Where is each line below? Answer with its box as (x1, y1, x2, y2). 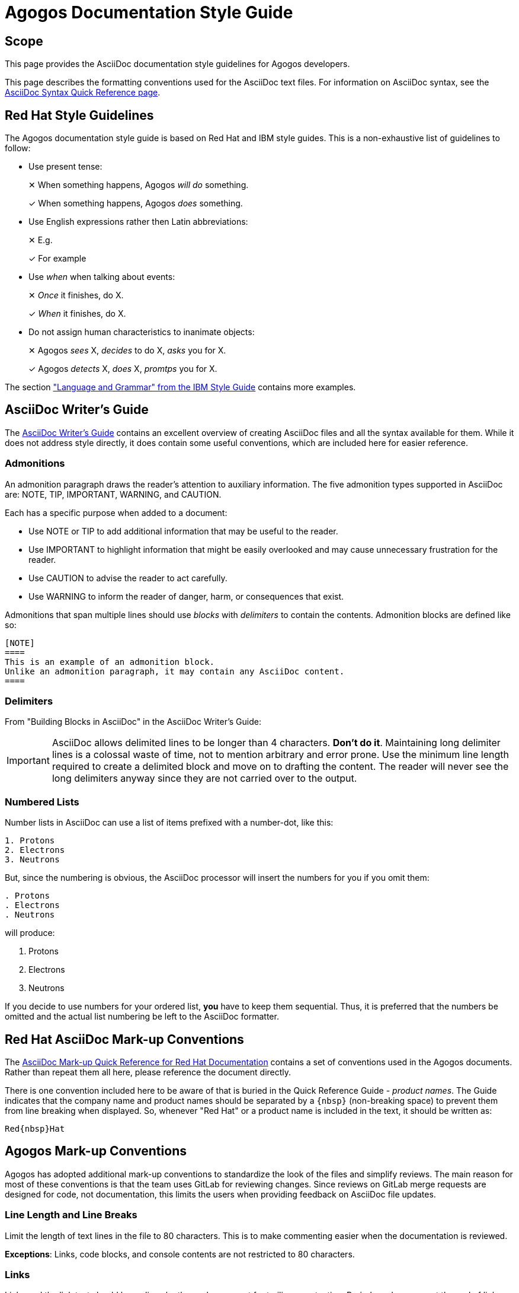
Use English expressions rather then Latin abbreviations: (28, 216, 248, 227)
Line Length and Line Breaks (5, 1209, 137, 1221)
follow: (5, 143, 31, 154)
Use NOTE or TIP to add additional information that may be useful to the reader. (28, 526, 338, 536)
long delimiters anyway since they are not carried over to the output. (52, 772, 357, 785)
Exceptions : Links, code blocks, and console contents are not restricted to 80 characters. (5, 1249, 355, 1259)
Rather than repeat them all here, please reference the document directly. (5, 1066, 291, 1077)
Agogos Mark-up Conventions (5, 1144, 187, 1159)
